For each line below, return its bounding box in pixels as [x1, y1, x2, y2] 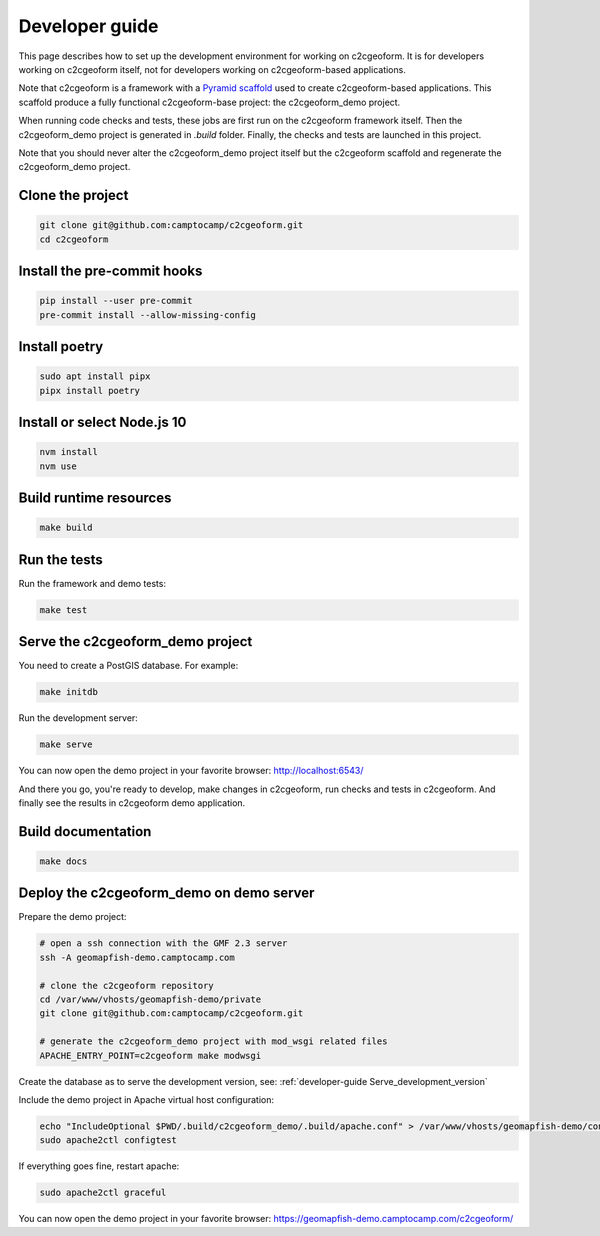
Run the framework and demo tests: [18, 577, 167, 589]
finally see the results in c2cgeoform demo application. [18, 796, 246, 809]
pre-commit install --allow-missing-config [39, 309, 257, 320]
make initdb [39, 686, 99, 698]
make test [39, 604, 88, 615]
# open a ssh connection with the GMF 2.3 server [39, 938, 288, 949]
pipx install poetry [39, 385, 140, 396]
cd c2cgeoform [39, 233, 109, 245]
